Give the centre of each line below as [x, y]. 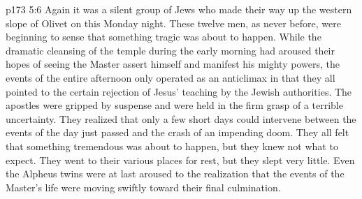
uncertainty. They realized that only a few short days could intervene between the [181, 118]
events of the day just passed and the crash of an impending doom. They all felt [178, 132]
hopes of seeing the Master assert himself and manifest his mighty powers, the [173, 64]
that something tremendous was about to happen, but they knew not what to [172, 146]
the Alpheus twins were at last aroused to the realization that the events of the [175, 174]
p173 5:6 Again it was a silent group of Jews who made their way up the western [179, 9]
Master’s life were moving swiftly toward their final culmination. [143, 187]
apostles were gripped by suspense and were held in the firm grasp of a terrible [174, 105]
